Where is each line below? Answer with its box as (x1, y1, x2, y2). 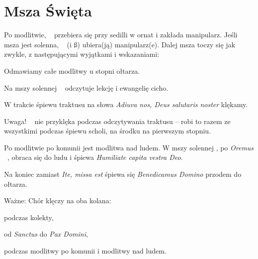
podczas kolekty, (4, 212, 54, 222)
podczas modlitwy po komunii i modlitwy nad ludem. (4, 246, 167, 256)
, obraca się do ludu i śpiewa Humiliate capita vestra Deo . (7, 152, 183, 162)
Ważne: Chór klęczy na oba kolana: (4, 195, 111, 206)
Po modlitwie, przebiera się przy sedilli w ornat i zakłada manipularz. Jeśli (4, 29, 238, 40)
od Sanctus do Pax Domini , (4, 229, 88, 239)
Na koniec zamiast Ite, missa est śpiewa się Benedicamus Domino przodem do (4, 169, 242, 179)
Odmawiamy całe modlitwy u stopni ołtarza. (4, 65, 140, 76)
